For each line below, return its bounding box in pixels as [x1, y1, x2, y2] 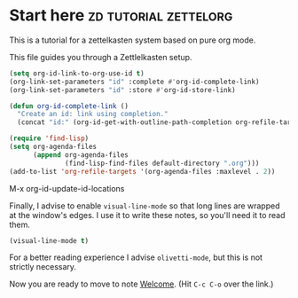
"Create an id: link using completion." [17, 110, 169, 119]
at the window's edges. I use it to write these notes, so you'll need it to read [9, 209, 286, 220]
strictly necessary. [9, 262, 77, 272]
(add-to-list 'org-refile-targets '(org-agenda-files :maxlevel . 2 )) [9, 167, 276, 176]
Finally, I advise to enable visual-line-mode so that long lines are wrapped [9, 200, 280, 211]
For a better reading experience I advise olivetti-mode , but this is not [9, 252, 263, 263]
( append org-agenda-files [32, 150, 129, 160]
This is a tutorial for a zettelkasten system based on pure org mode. [9, 35, 256, 45]
